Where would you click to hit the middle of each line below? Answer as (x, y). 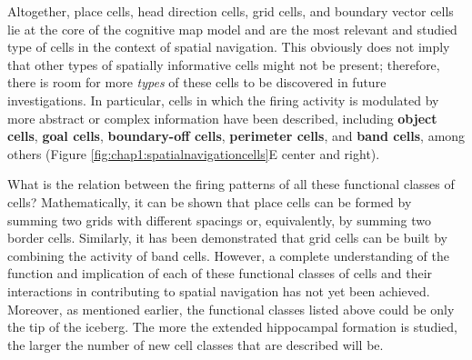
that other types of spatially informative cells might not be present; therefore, (224, 64)
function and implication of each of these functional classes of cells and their (220, 273)
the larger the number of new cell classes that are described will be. (196, 344)
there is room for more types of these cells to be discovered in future (197, 82)
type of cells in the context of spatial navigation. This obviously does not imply (229, 47)
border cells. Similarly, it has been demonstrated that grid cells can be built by (227, 238)
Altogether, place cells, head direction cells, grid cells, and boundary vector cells (231, 11)
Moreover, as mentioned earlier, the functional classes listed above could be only (231, 309)
